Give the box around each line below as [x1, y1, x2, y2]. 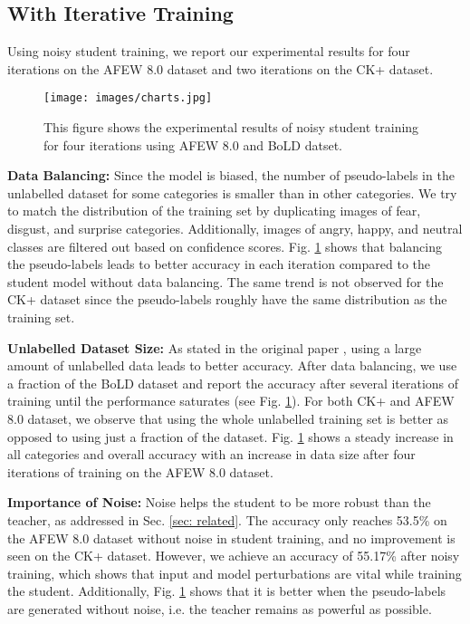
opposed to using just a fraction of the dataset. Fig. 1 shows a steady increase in [7, 427, 454, 446]
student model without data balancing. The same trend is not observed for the [7, 272, 444, 291]
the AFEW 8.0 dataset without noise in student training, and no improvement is [7, 528, 456, 547]
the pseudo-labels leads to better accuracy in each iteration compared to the [7, 254, 431, 274]
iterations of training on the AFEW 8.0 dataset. [7, 462, 273, 481]
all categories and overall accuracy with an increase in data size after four [7, 445, 416, 464]
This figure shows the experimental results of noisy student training [43, 118, 419, 137]
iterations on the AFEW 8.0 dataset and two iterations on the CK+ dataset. [7, 59, 434, 78]
